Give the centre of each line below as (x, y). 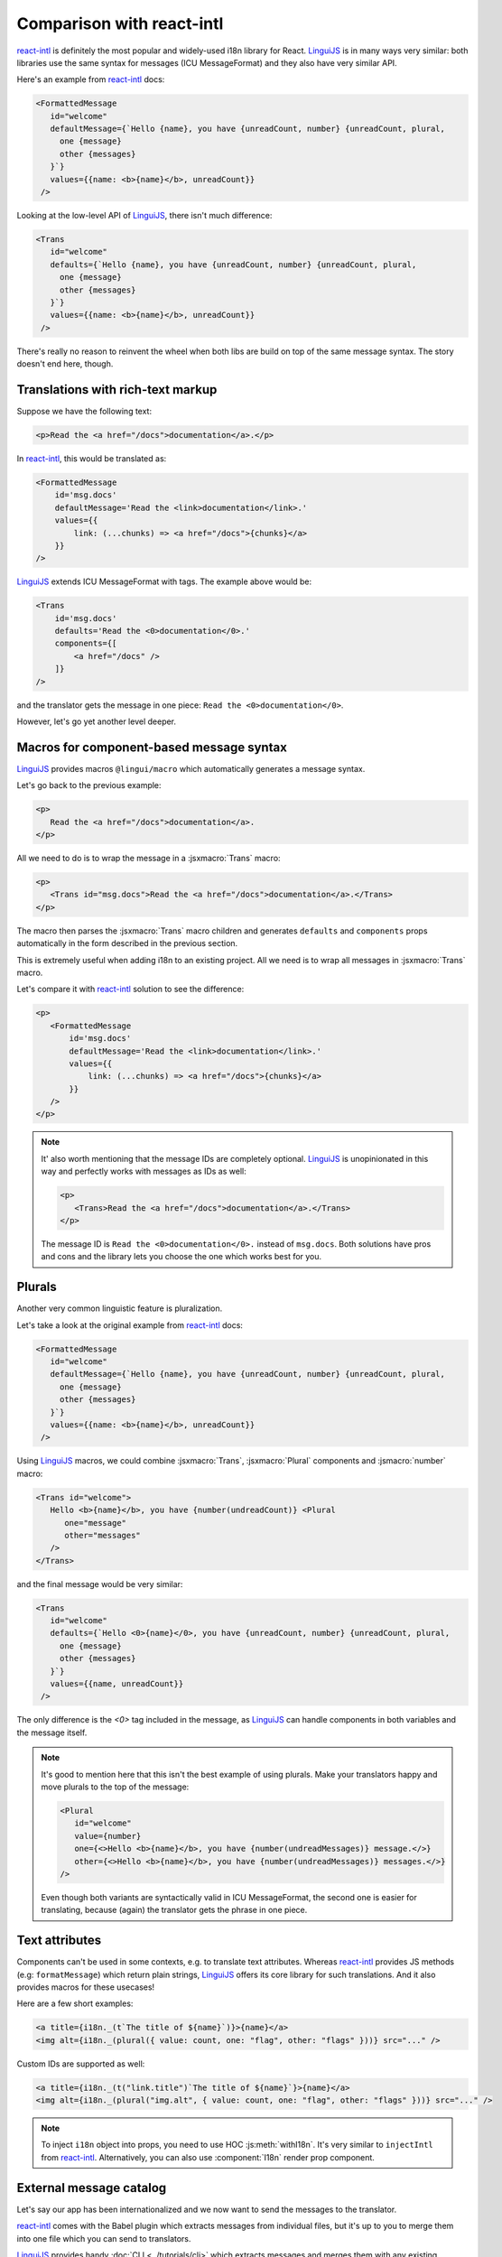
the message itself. (52, 1732)
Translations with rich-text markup (117, 390)
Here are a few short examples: (75, 2003)
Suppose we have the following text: (84, 412)
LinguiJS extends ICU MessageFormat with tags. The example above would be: (164, 581)
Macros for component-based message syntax (152, 747)
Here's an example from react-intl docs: (91, 79)
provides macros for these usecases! (86, 1987)
